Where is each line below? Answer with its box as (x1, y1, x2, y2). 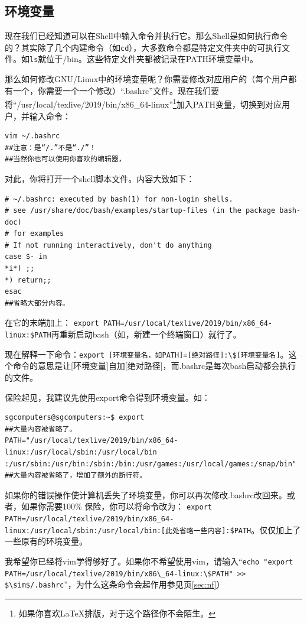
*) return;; (5, 275, 51, 284)
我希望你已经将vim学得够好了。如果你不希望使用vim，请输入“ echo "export (5, 554, 293, 567)
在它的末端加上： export (5, 316, 99, 329)
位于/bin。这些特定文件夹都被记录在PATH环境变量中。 (46, 53, 259, 65)
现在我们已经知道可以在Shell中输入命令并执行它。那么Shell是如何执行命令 (5, 30, 288, 42)
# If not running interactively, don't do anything (5, 241, 212, 249)
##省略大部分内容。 (5, 298, 70, 307)
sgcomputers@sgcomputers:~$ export (5, 413, 145, 422)
